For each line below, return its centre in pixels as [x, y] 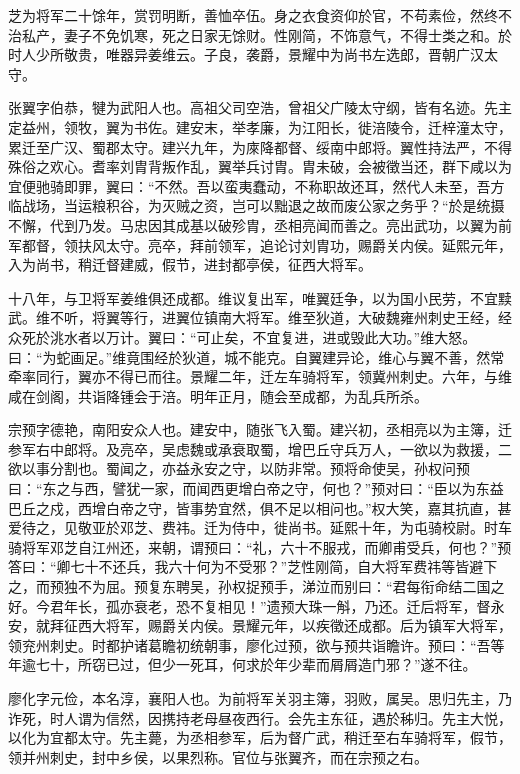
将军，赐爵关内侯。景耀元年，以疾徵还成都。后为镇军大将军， [308, 625]
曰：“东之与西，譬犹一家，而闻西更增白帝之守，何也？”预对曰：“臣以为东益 [256, 488]
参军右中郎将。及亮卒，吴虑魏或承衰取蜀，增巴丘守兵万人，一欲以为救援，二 [260, 448]
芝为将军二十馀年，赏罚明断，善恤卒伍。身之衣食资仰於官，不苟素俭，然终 [253, 15]
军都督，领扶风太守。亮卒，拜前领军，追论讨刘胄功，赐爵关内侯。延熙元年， [260, 244]
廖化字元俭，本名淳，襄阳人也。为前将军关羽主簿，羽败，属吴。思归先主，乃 [260, 698]
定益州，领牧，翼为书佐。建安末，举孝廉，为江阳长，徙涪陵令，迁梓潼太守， [260, 126]
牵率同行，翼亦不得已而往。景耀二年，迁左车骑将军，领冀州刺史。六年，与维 [260, 376]
